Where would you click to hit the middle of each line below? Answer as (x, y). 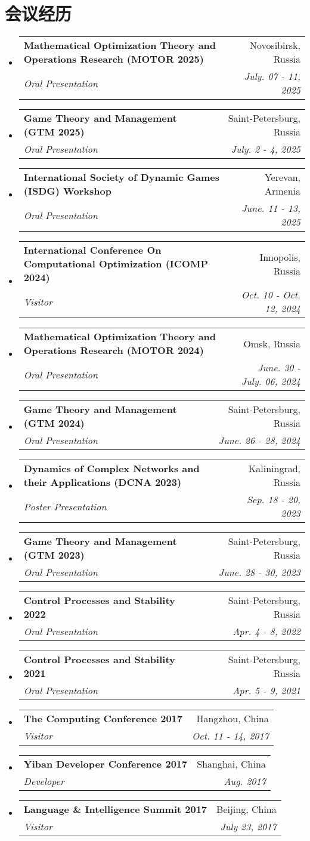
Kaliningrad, (274, 469)
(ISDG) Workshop (67, 191)
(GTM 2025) (54, 132)
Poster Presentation (65, 506)
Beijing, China (247, 809)
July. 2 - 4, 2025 (266, 149)
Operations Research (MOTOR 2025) (114, 59)
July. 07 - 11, (272, 76)
